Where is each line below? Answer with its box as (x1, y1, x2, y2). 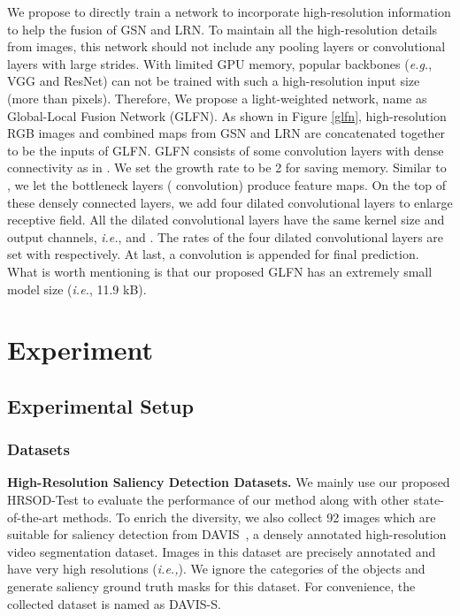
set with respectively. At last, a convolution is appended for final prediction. (7, 245, 419, 263)
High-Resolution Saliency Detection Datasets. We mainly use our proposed (7, 473, 450, 491)
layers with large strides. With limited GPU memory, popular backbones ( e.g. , (7, 54, 433, 72)
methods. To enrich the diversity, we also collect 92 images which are (62, 507, 436, 526)
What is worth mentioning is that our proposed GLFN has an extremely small (7, 262, 433, 280)
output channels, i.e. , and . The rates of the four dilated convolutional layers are (7, 227, 444, 246)
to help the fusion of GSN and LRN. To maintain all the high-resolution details (7, 19, 438, 38)
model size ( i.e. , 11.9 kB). (7, 279, 147, 298)
